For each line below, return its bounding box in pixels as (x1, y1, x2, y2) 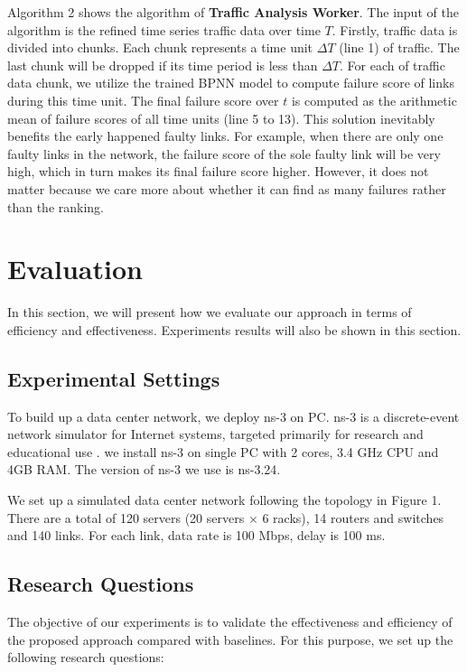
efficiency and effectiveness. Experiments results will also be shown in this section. (7, 320, 462, 339)
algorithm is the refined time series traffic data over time (7, 20, 321, 39)
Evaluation (7, 250, 143, 287)
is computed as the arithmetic (291, 90, 457, 109)
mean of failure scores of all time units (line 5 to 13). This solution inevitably (7, 108, 435, 127)
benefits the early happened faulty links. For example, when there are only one (7, 126, 444, 145)
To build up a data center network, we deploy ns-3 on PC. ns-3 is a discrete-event (7, 406, 460, 425)
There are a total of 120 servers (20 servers (7, 508, 245, 527)
